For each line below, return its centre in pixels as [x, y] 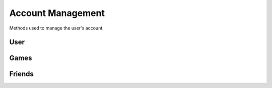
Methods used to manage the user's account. [57, 28]
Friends [21, 74]
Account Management [57, 13]
